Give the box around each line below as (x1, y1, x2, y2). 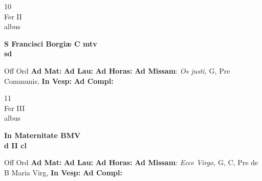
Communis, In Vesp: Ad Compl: (4, 75, 114, 86)
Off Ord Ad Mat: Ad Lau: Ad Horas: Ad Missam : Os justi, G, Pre (4, 65, 230, 76)
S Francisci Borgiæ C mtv (4, 38, 97, 49)
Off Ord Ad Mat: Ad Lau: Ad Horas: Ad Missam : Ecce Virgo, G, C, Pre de (4, 157, 258, 168)
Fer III (4, 102, 25, 113)
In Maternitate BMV (4, 129, 81, 140)
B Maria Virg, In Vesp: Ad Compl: (4, 167, 122, 177)
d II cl (4, 140, 27, 150)
